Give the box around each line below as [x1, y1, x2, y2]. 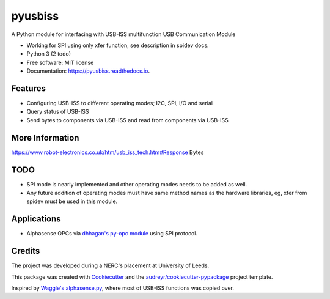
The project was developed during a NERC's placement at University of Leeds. [11, 262, 210, 269]
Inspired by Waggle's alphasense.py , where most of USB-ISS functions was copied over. [11, 284, 235, 292]
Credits [11, 246, 40, 256]
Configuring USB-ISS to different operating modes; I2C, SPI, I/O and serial [26, 100, 213, 107]
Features [11, 83, 46, 94]
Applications [11, 214, 61, 224]
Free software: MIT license [26, 59, 94, 66]
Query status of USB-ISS [26, 108, 89, 116]
